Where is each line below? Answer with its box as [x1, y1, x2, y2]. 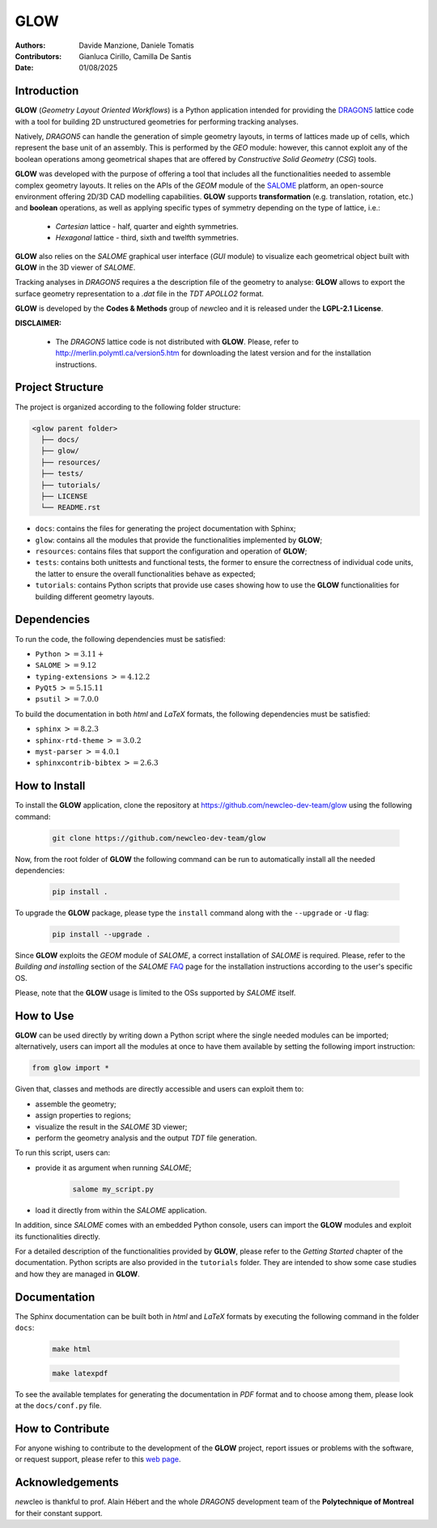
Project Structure [15, 380, 104, 394]
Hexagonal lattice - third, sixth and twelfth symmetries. [55, 233, 239, 243]
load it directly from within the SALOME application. [35, 1205, 207, 1215]
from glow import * [32, 1063, 109, 1072]
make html [52, 1344, 91, 1353]
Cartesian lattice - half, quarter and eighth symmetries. [55, 221, 239, 231]
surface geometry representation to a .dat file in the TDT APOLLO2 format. [15, 288, 265, 299]
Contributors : [15, 51, 62, 61]
